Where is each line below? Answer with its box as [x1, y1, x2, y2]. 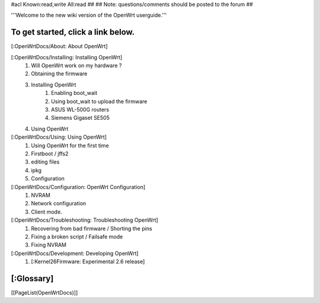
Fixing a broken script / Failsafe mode [31, 233, 123, 240]
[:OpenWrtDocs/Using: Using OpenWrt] [11, 133, 107, 141]
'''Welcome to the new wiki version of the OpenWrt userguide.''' [11, 12, 167, 19]
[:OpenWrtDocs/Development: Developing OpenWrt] [11, 250, 139, 257]
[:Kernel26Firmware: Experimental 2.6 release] [31, 258, 145, 265]
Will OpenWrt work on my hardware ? [31, 62, 122, 69]
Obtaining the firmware [31, 70, 88, 77]
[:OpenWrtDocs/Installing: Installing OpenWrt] [11, 53, 123, 60]
